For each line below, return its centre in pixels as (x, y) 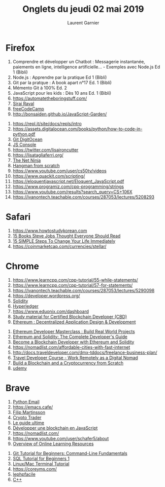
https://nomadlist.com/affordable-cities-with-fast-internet (71, 347)
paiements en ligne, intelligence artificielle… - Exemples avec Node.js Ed (86, 67)
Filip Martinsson (29, 412)
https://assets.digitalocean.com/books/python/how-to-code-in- (78, 129)
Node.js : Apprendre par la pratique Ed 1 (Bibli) (60, 77)
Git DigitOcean (28, 139)
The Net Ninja (27, 160)
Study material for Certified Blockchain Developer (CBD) (70, 316)
